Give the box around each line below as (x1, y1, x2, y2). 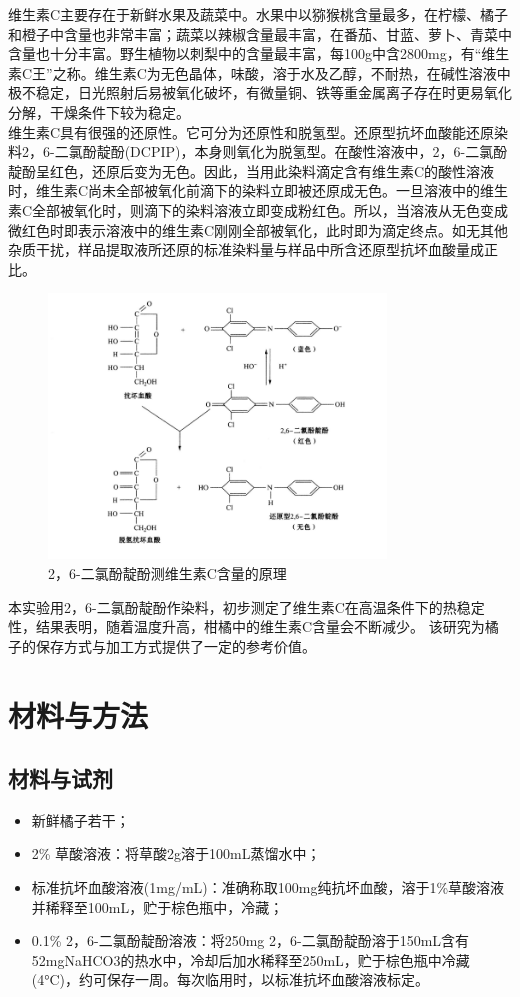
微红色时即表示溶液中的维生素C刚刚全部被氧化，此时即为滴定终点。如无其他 (8, 219, 509, 240)
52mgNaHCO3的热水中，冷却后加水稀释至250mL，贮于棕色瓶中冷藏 (31, 949, 470, 970)
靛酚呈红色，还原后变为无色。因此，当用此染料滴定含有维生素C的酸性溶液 (8, 160, 495, 181)
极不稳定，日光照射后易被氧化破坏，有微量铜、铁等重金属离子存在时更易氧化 (8, 82, 512, 103)
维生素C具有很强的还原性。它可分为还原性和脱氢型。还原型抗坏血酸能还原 (8, 121, 495, 142)
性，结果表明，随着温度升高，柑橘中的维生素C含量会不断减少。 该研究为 (8, 616, 485, 637)
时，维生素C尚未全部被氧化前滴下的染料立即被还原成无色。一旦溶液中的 (8, 180, 481, 201)
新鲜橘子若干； (31, 809, 130, 830)
